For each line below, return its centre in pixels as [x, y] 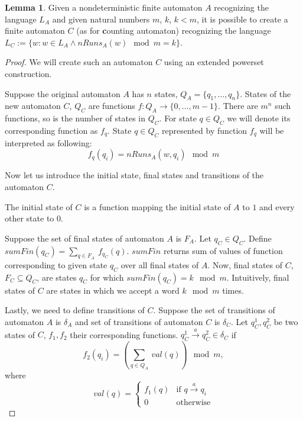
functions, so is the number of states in [75, 118]
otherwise [193, 403]
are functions [112, 106]
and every [277, 206]
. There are [238, 106]
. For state [178, 118]
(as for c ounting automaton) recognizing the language [174, 30]
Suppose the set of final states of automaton [84, 238]
